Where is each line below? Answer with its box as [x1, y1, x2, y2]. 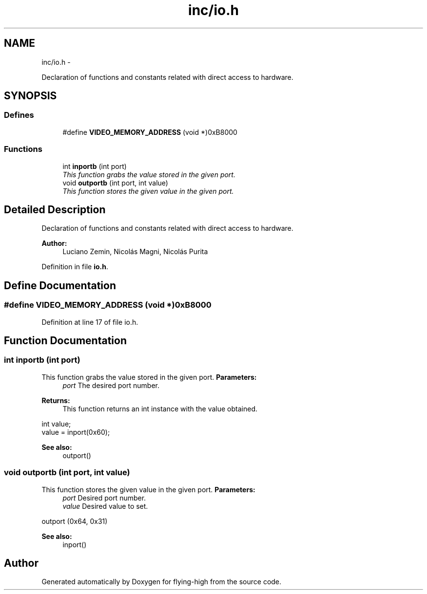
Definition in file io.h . [41, 262, 108, 271]
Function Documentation [4, 334, 127, 347]
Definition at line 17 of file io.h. [41, 317, 138, 326]
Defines [4, 110, 34, 120]
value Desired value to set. [62, 501, 148, 510]
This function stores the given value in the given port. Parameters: [41, 485, 255, 494]
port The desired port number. [62, 381, 159, 390]
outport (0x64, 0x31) [41, 517, 108, 525]
